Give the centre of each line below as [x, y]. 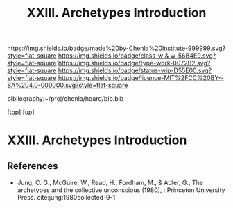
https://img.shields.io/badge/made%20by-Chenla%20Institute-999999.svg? [116, 48]
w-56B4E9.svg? [193, 56]
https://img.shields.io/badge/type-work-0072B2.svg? [134, 63]
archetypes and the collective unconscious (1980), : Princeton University [121, 190]
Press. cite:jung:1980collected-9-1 [66, 198]
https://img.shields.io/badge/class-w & [113, 56]
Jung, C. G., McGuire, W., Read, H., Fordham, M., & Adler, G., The [110, 183]
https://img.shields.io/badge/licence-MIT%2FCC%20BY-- [141, 78]
